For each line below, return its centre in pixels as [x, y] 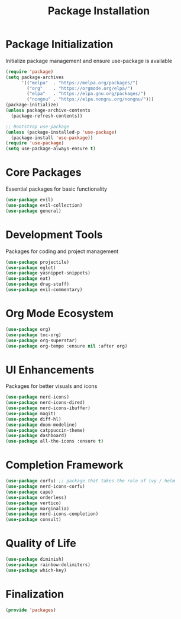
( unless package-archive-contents [48, 110]
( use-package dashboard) [36, 436]
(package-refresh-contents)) [47, 116]
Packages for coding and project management [62, 251]
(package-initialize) [32, 105]
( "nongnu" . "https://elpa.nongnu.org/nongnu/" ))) [90, 99]
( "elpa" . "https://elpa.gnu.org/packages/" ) [86, 94]
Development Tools [54, 234]
